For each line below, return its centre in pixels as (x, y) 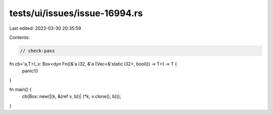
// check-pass (37, 51)
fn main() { (20, 90)
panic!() (30, 71)
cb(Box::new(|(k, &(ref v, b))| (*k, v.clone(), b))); (72, 96)
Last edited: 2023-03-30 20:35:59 (45, 28)
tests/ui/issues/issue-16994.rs (76, 13)
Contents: (19, 37)
